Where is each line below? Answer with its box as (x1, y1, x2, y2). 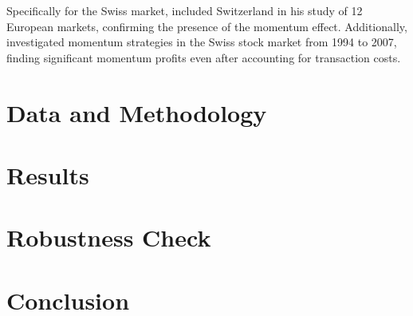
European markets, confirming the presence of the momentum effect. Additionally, (6, 18, 407, 34)
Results (6, 158, 89, 191)
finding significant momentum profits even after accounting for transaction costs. (6, 49, 401, 65)
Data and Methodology (6, 96, 267, 128)
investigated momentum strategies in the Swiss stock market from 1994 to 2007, (6, 34, 397, 50)
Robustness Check (6, 221, 211, 254)
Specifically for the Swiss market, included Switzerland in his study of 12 (6, 2, 363, 18)
